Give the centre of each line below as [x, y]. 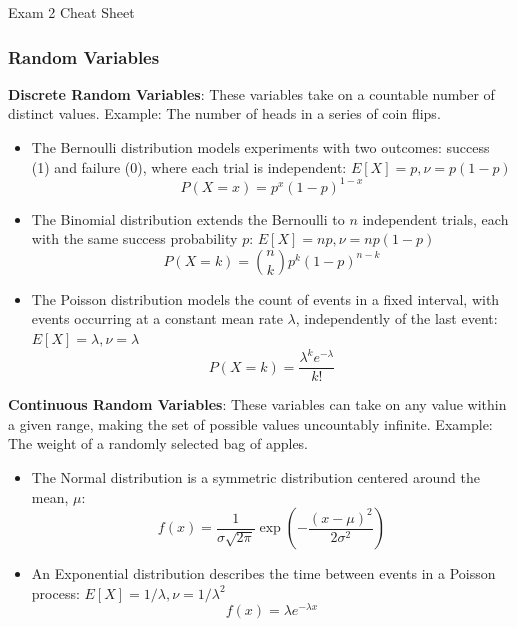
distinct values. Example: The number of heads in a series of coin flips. [224, 113]
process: [55, 592]
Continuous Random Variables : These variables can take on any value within [257, 404]
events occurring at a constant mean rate [157, 318]
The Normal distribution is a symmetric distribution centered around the [255, 477]
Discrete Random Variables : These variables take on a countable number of [251, 93]
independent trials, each [435, 218]
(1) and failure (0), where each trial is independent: [189, 166]
